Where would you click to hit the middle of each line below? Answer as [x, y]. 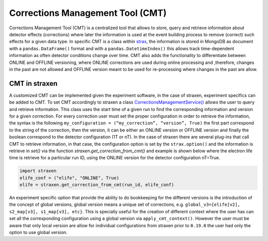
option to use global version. [38, 233]
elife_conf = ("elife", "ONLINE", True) [69, 178]
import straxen [38, 171]
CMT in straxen [33, 84]
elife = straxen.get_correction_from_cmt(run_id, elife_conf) [97, 185]
